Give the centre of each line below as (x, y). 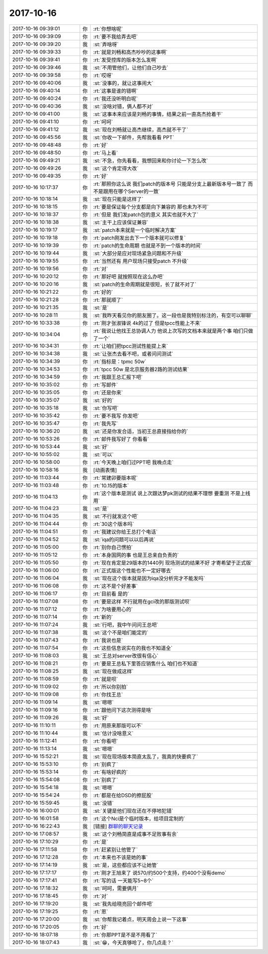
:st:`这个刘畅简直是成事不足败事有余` (136, 834)
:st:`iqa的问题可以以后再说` (124, 539)
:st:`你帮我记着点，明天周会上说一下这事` (141, 919)
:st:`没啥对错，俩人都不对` (123, 106)
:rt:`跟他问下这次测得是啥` (123, 710)
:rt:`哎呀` (103, 75)
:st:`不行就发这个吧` (116, 516)
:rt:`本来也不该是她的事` (120, 857)
